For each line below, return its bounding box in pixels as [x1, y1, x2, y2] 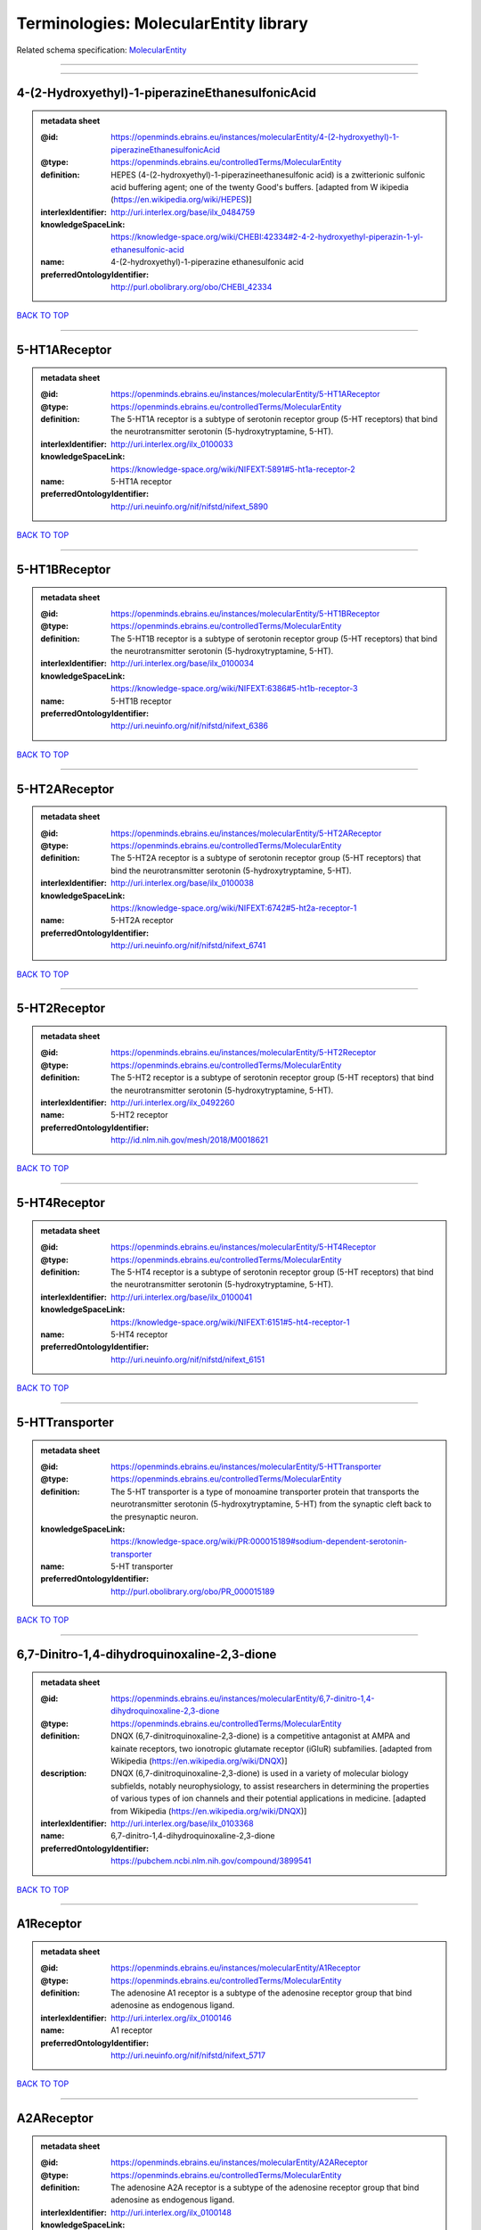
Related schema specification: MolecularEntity [16, 45, 187, 55]
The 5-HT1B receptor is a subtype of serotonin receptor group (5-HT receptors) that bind [110, 633, 438, 644]
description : [40, 1768, 87, 1779]
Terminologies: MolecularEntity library [16, 13, 309, 33]
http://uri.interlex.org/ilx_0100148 [110, 2207, 232, 2218]
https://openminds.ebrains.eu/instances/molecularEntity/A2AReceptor [110, 2157, 369, 2168]
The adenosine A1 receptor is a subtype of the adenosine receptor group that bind [110, 1987, 412, 1998]
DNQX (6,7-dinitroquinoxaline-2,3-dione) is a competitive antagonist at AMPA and [110, 1730, 411, 1741]
